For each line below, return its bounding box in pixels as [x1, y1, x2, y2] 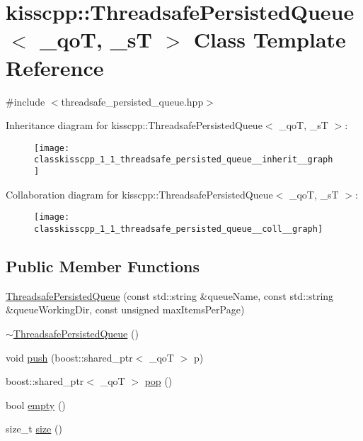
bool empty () [6, 397, 66, 412]
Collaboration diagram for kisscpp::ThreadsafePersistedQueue [6, 186, 273, 201]
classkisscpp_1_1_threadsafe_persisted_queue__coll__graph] [34, 223, 323, 234]
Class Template [193, 25, 346, 54]
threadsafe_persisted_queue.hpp [61, 94, 204, 108]
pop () [144, 374, 173, 389]
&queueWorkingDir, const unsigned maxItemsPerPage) [6, 302, 245, 317]
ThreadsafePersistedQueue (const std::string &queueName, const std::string [6, 288, 334, 303]
